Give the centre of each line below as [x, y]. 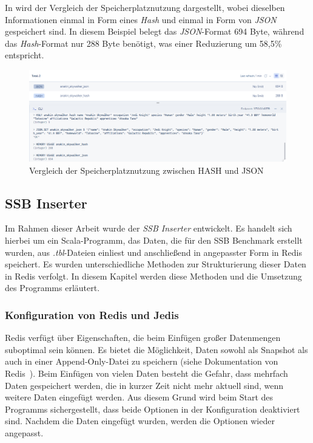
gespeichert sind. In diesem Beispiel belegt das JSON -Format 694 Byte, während [155, 31]
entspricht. [25, 55]
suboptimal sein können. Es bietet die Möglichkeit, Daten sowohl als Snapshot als [156, 349]
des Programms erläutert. [52, 288]
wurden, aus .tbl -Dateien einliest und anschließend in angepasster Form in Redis [153, 252]
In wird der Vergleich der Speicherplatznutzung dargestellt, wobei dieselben [145, 7]
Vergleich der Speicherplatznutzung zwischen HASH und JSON [146, 170]
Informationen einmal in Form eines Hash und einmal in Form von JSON [141, 19]
